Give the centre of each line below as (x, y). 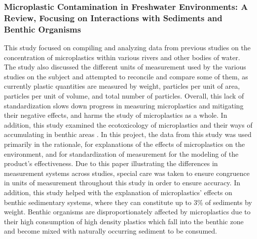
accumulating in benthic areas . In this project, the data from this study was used (128, 134)
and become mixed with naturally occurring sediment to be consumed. (110, 231)
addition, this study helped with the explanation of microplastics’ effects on (118, 192)
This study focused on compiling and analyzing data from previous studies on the (127, 48)
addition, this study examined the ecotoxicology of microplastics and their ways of (128, 124)
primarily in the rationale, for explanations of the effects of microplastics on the (125, 144)
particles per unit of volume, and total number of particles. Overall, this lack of (124, 96)
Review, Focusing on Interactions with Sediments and (113, 17)
